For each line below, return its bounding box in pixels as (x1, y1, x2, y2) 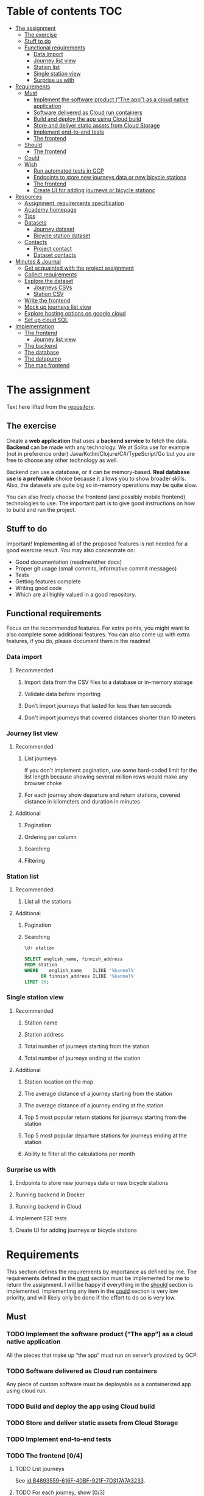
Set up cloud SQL (24, 316, 69, 323)
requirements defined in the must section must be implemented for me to (6, 1274, 190, 1282)
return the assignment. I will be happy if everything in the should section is (6, 1281, 194, 1288)
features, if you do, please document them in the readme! (6, 638, 151, 645)
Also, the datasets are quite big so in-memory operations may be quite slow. (6, 481, 198, 489)
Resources (15, 193, 43, 200)
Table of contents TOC (6, 4, 123, 18)
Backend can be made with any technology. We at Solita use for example (6, 444, 190, 451)
